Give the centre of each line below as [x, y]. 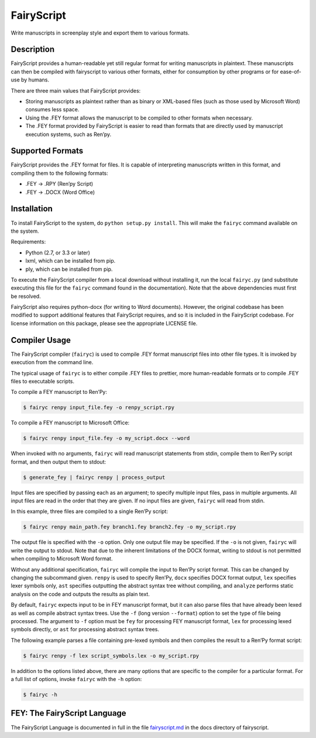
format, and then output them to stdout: [59, 462]
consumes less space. [52, 110]
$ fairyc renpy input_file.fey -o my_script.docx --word [107, 438]
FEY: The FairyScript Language [68, 713]
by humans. [35, 80]
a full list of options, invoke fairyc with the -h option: [76, 679]
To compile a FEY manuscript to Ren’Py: [59, 392]
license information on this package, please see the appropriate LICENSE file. [104, 323]
